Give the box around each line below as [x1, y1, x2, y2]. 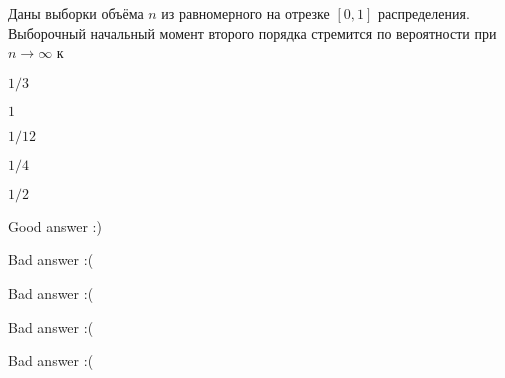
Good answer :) [8, 215, 102, 236]
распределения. [377, 3, 470, 23]
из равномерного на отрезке [161, 3, 330, 23]
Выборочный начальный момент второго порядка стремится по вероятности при [8, 22, 497, 43]
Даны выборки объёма [8, 3, 144, 23]
